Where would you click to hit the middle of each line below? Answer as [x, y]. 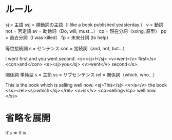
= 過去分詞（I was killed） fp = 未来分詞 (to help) [57, 37]
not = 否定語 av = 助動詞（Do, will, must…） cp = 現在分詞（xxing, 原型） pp [86, 31]
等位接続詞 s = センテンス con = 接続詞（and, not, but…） [66, 48]
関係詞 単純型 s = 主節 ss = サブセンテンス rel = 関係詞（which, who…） [81, 74]
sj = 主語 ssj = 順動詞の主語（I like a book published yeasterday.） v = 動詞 [84, 25]
